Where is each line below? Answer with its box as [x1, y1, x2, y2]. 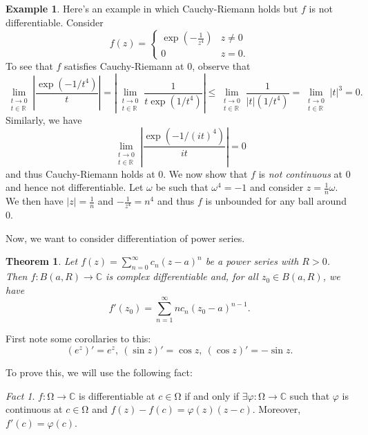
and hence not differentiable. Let [6, 180, 144, 194]
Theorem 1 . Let [6, 254, 78, 268]
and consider [249, 180, 304, 194]
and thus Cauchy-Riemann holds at [6, 166, 155, 181]
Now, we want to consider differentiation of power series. [6, 230, 245, 245]
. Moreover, [252, 402, 301, 416]
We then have [6, 194, 64, 208]
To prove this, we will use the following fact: [6, 365, 193, 380]
